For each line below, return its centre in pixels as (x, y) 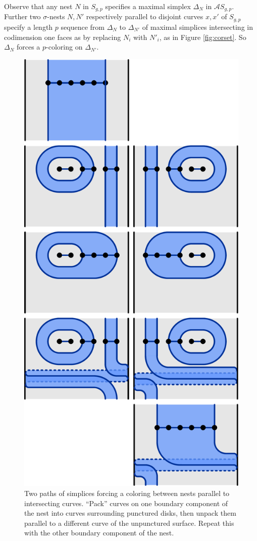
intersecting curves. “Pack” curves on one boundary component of (126, 503)
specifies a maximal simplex (148, 6)
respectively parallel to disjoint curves (145, 16)
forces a (28, 47)
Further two (22, 16)
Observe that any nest (38, 6)
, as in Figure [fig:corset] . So (203, 37)
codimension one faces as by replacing (63, 37)
